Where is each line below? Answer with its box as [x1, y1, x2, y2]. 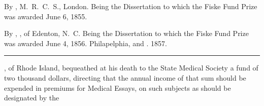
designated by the [4, 92, 59, 103]
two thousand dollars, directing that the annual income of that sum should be [4, 72, 246, 83]
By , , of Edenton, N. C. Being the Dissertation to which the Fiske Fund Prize [4, 28, 249, 39]
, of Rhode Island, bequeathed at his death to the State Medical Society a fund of [4, 62, 258, 73]
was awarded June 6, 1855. [4, 11, 87, 21]
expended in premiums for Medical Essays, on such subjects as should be [4, 82, 231, 93]
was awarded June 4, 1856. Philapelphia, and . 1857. [4, 38, 167, 48]
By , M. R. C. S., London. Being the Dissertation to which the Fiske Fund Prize [4, 1, 257, 11]
